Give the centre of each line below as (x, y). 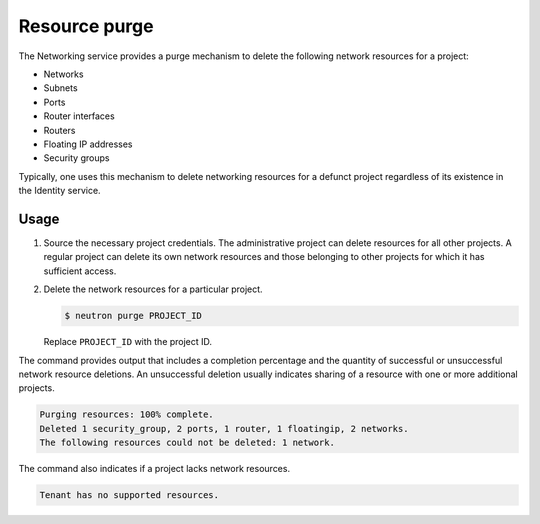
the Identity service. (59, 191)
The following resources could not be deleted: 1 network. (187, 443)
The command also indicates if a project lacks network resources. (154, 469)
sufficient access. (80, 271)
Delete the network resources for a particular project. (153, 289)
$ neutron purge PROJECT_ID (133, 316)
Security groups (76, 158)
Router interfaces (79, 116)
